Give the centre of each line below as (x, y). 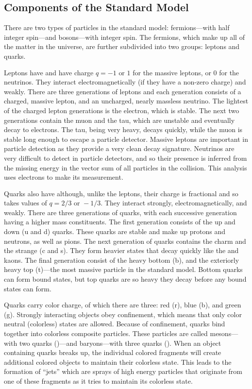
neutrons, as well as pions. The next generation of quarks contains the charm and (125, 241)
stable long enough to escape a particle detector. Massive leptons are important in (126, 139)
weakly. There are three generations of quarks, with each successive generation (120, 212)
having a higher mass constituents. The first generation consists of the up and (120, 222)
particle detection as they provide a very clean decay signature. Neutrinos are (119, 148)
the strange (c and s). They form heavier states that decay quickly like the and (121, 250)
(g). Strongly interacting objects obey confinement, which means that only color (123, 314)
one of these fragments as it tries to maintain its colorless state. (98, 381)
